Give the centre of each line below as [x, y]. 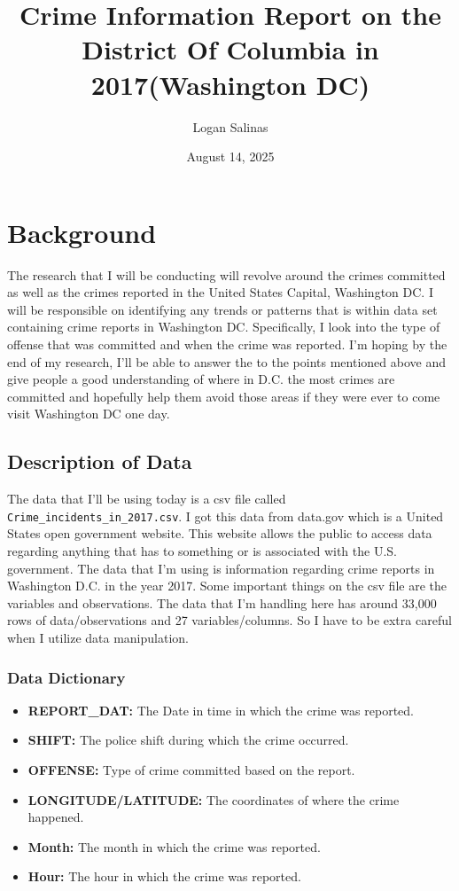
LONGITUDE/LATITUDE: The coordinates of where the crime [214, 799]
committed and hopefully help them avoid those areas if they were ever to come [224, 396]
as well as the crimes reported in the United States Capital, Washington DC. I [220, 292]
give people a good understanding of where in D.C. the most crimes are [201, 379]
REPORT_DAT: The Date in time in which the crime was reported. [221, 710]
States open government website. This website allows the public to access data [220, 533]
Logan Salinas [230, 126]
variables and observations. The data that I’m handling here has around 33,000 [222, 602]
